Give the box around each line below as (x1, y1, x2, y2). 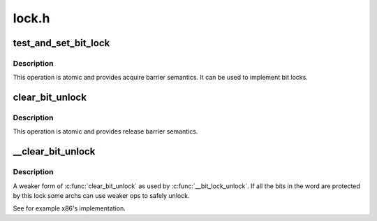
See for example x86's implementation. (13, 204, 126, 213)
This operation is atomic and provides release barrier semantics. (13, 127, 198, 136)
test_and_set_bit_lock (13, 37, 110, 49)
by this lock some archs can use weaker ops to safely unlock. (13, 192, 190, 200)
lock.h (13, 10, 50, 26)
